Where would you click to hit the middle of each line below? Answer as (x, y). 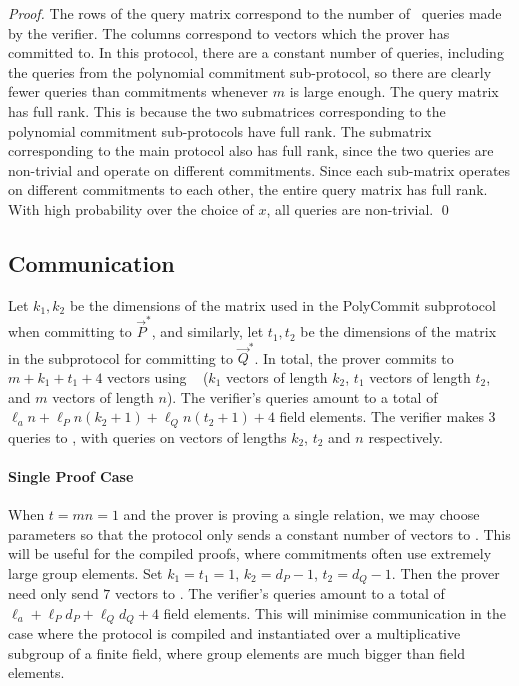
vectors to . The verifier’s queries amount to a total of (280, 593)
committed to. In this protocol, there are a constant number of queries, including (256, 52)
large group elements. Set (85, 572)
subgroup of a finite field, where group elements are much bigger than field (236, 652)
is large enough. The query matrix (394, 91)
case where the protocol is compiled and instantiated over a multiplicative (234, 633)
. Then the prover (445, 572)
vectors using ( (158, 376)
